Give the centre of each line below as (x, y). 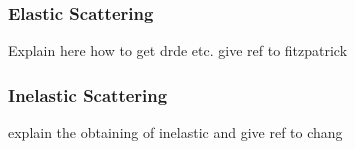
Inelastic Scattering (88, 94)
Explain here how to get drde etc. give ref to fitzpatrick (178, 50)
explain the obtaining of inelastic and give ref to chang (175, 132)
